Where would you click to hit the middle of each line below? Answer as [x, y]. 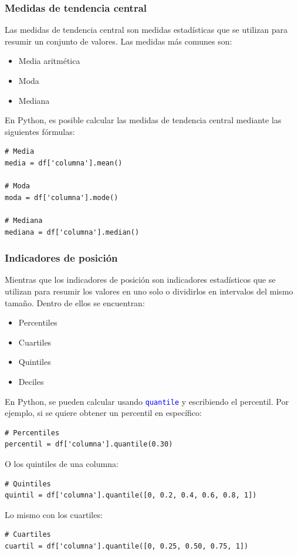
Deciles [31, 381]
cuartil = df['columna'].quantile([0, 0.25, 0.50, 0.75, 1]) [127, 546]
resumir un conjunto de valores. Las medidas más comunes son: [118, 41]
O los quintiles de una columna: [62, 463]
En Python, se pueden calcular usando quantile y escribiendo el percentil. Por [147, 401]
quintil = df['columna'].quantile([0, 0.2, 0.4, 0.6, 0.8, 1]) [131, 495]
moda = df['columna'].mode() [62, 197]
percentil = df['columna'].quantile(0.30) [89, 444]
